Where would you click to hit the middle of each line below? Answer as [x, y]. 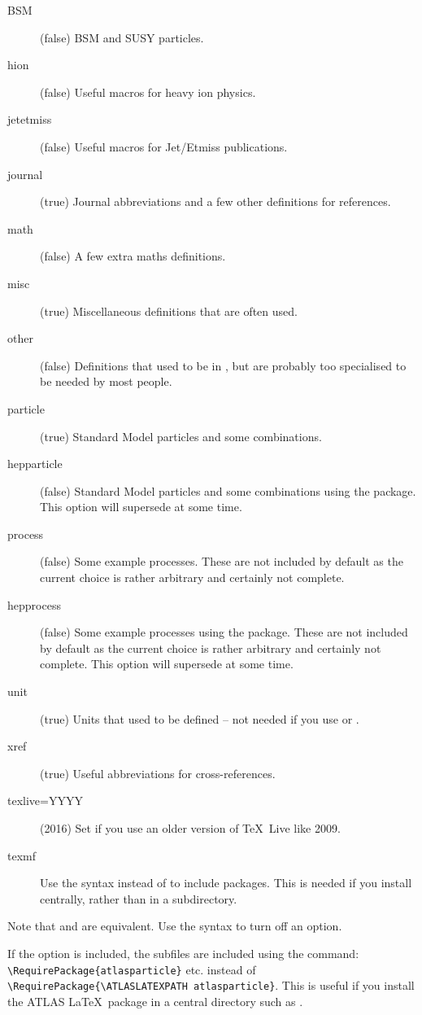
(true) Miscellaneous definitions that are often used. [169, 311]
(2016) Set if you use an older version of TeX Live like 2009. [190, 828]
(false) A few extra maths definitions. [133, 256]
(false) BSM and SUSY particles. [122, 37]
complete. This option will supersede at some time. [167, 664]
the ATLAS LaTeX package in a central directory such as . [155, 1001]
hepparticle [35, 464]
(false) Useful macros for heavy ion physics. [148, 92]
